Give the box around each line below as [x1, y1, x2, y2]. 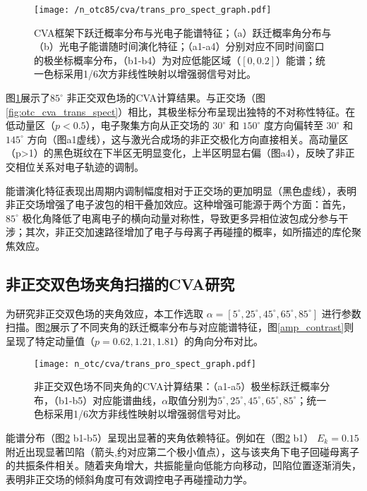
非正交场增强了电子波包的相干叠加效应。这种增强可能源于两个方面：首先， [6, 197, 351, 212]
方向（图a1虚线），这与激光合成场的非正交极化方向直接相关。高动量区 [27, 131, 349, 146]
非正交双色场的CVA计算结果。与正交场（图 [66, 90, 266, 105]
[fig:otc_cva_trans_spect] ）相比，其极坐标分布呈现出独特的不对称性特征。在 [6, 104, 356, 119]
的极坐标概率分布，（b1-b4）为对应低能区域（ [34, 52, 241, 67]
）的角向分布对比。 [174, 333, 263, 348]
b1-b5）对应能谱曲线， [58, 392, 162, 407]
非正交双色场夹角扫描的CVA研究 [6, 272, 235, 294]
